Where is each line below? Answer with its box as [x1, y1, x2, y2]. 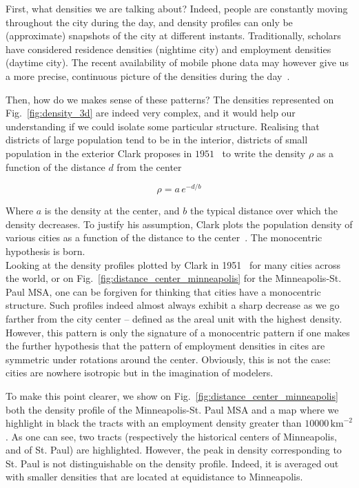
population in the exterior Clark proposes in [6, 145, 192, 160]
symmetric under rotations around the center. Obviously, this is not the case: [6, 352, 331, 366]
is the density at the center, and [44, 203, 180, 218]
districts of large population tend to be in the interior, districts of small [6, 132, 308, 147]
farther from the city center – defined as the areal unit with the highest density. [6, 311, 342, 325]
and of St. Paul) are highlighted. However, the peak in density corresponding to [6, 443, 342, 457]
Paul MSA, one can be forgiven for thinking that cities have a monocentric [6, 284, 321, 298]
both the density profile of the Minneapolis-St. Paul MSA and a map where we [6, 402, 339, 416]
